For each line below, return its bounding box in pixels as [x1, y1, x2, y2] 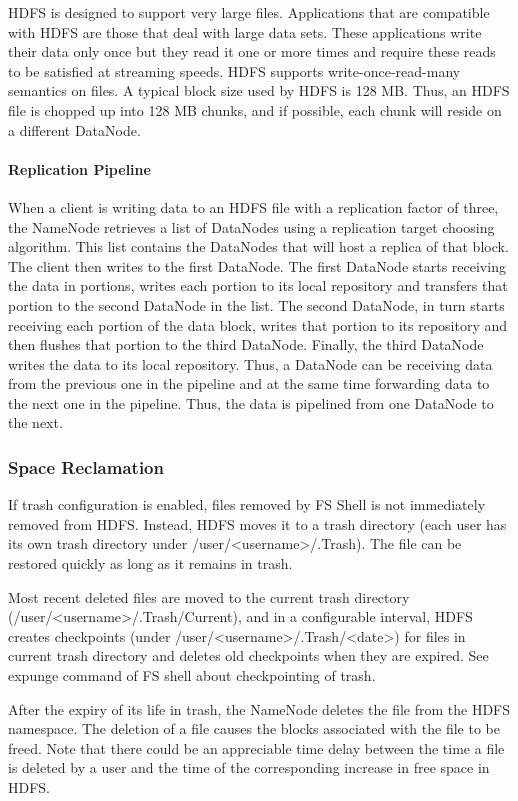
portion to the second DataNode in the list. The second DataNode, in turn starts [8, 294, 505, 315]
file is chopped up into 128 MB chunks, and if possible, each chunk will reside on [8, 99, 502, 120]
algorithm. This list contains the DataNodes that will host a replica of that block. [8, 236, 509, 257]
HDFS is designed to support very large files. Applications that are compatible [8, 2, 490, 22]
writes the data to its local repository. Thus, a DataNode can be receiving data [8, 353, 493, 374]
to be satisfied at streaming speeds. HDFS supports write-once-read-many [8, 60, 461, 81]
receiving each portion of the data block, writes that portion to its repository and [8, 314, 508, 335]
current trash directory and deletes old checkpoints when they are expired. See [8, 645, 489, 666]
